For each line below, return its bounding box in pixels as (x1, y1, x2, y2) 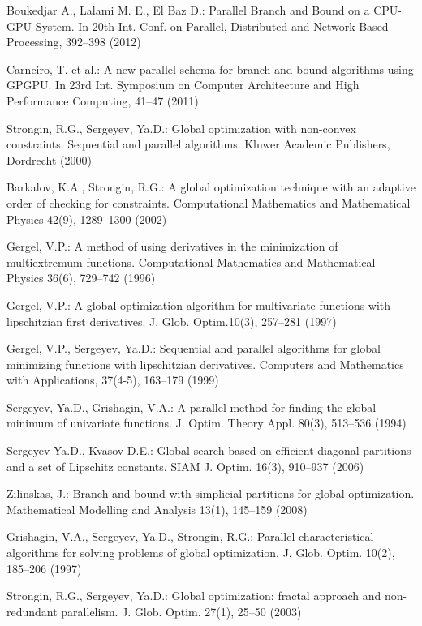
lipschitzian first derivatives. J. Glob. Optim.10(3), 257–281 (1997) (6, 312, 337, 329)
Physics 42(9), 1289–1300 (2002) (6, 210, 167, 227)
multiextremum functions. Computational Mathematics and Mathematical (6, 253, 376, 270)
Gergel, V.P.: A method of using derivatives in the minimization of (6, 238, 338, 255)
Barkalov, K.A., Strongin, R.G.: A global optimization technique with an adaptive (6, 178, 416, 195)
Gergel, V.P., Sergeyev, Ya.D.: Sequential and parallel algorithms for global (6, 340, 381, 357)
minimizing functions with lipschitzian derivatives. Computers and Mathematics (6, 355, 404, 372)
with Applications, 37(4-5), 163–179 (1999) (6, 371, 219, 388)
